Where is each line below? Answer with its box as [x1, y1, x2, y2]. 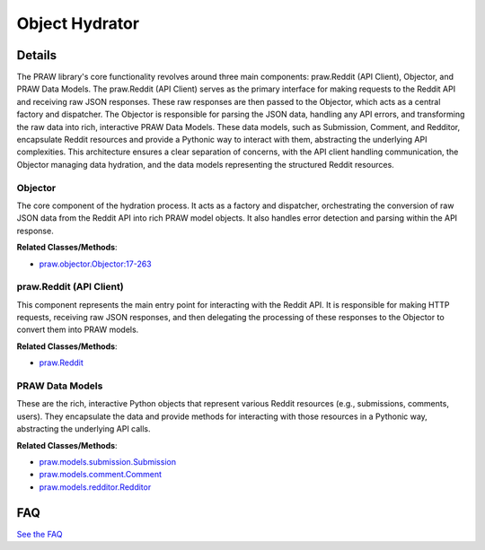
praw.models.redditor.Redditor [39, 481, 152, 493]
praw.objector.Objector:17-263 [39, 258, 152, 269]
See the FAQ [16, 528, 63, 539]
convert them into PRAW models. [16, 324, 139, 336]
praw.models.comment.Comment [39, 469, 162, 480]
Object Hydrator [16, 13, 139, 33]
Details [16, 48, 57, 63]
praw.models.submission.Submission [39, 456, 177, 467]
